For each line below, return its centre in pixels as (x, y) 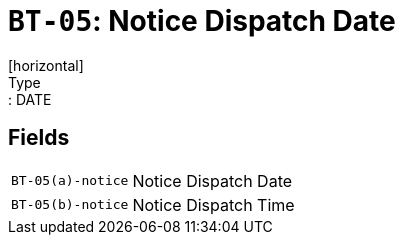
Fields (39, 138)
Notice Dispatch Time (213, 204)
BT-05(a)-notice (70, 181)
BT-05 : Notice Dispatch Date (202, 21)
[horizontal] (46, 65)
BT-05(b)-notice (70, 205)
